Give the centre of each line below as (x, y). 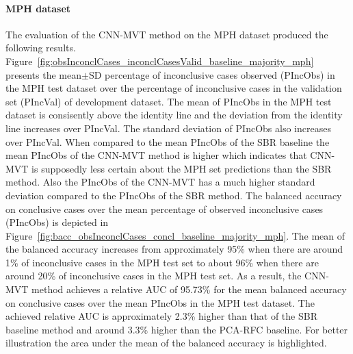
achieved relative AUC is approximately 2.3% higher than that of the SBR (161, 316)
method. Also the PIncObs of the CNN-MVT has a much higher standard (160, 182)
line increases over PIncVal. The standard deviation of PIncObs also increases (168, 128)
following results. (41, 48)
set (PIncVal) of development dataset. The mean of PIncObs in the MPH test (169, 101)
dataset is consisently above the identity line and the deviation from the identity (174, 115)
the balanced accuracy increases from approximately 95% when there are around (174, 249)
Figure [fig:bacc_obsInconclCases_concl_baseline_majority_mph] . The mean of (175, 235)
